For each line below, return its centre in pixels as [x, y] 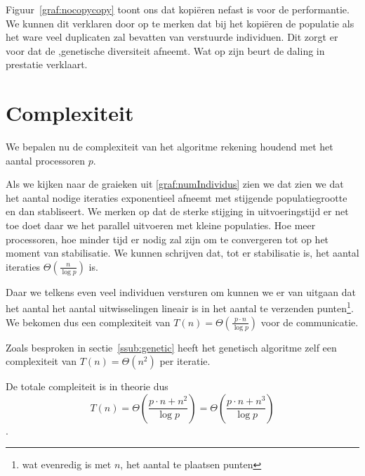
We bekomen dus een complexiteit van [88, 322]
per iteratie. [185, 361]
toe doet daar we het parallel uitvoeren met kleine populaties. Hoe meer [161, 225]
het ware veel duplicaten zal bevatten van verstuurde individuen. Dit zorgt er [172, 37]
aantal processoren [46, 160]
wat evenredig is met [67, 464]
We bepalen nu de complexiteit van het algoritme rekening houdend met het [170, 147]
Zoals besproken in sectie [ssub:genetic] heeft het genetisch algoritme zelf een [171, 347]
